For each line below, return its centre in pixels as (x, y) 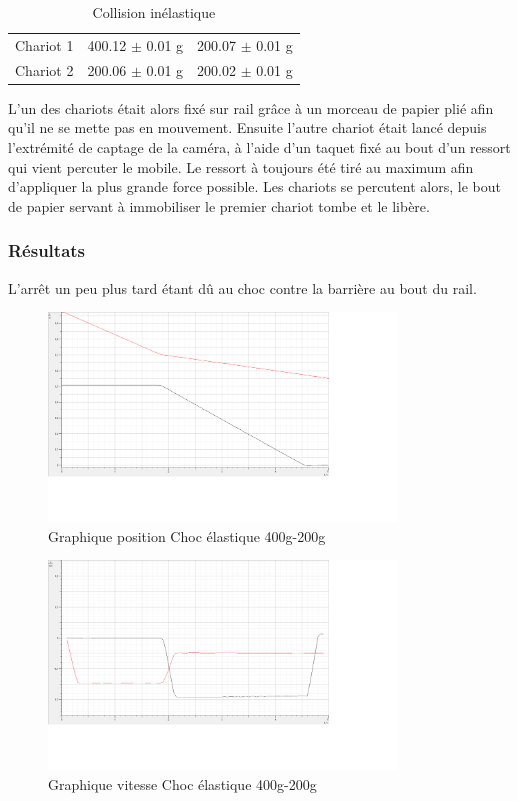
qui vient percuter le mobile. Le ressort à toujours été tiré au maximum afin (241, 166)
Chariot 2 (44, 69)
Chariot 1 (44, 44)
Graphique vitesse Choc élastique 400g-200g (182, 783)
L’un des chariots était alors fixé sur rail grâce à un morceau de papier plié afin (251, 107)
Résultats (47, 250)
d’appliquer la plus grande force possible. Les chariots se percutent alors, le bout (254, 186)
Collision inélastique (154, 12)
